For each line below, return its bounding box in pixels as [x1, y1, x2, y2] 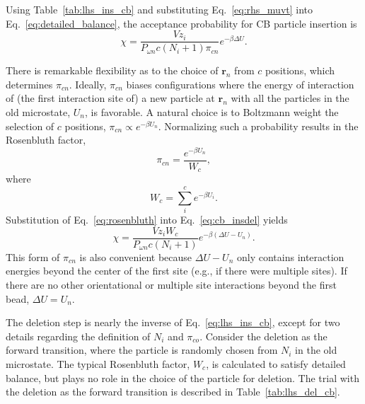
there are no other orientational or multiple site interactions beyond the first [6, 277, 337, 292]
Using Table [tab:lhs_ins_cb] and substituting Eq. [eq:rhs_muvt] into [6, 2, 313, 16]
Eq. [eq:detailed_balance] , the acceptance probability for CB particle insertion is [6, 16, 357, 30]
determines [6, 76, 53, 91]
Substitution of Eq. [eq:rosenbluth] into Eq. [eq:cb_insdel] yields [6, 212, 288, 227]
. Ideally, [69, 76, 107, 91]
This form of [6, 249, 60, 264]
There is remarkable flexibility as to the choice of [6, 63, 219, 78]
